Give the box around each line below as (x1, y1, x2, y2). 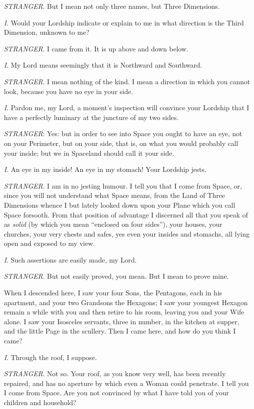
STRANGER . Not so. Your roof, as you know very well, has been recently (4, 368, 226, 379)
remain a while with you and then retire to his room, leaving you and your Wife (4, 307, 244, 317)
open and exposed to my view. (4, 238, 95, 248)
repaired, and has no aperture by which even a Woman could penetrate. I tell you (4, 378, 249, 388)
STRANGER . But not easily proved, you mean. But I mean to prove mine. (4, 271, 229, 281)
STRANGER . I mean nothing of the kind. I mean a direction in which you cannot (4, 76, 250, 86)
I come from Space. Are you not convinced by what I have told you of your (4, 387, 229, 398)
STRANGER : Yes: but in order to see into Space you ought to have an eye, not (4, 128, 242, 139)
